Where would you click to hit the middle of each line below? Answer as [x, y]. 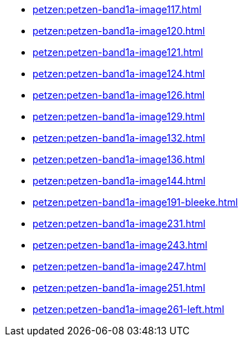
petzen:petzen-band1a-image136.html [119, 159]
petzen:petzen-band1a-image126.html [119, 95]
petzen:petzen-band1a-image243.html [120, 245]
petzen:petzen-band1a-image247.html [119, 266]
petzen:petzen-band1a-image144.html [119, 181]
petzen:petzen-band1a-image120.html [119, 31]
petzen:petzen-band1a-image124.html [119, 74]
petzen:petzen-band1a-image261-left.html [129, 309]
